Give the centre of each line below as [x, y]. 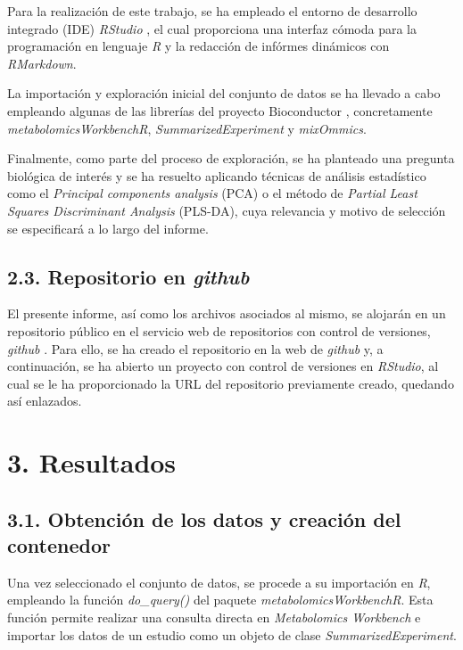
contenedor [59, 545]
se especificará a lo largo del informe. [108, 228]
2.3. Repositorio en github [128, 276]
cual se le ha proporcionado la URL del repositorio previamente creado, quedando [231, 383]
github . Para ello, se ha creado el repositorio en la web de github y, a [195, 348]
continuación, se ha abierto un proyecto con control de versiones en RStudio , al [223, 366]
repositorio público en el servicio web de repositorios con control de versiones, [219, 330]
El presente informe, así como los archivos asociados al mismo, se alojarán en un [227, 313]
